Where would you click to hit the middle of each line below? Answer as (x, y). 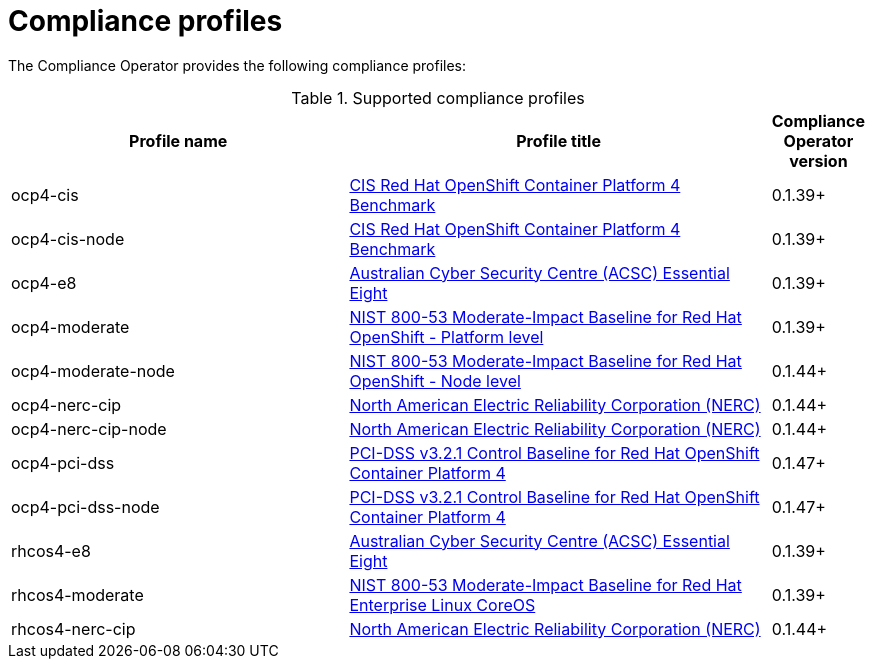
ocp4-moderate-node (93, 370)
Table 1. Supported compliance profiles (438, 97)
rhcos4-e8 (51, 550)
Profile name (178, 140)
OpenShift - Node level (435, 380)
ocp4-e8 (44, 282)
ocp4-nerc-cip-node (89, 428)
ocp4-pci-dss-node (85, 506)
